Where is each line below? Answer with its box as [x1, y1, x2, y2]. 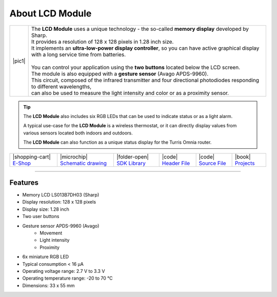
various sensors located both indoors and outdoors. [23, 130, 133, 136]
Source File [199, 160, 226, 167]
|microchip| [60, 153, 88, 160]
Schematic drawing [60, 160, 107, 167]
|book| [235, 153, 251, 160]
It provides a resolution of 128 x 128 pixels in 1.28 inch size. [31, 38, 174, 45]
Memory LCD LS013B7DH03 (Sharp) [22, 192, 100, 198]
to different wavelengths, [31, 83, 92, 90]
